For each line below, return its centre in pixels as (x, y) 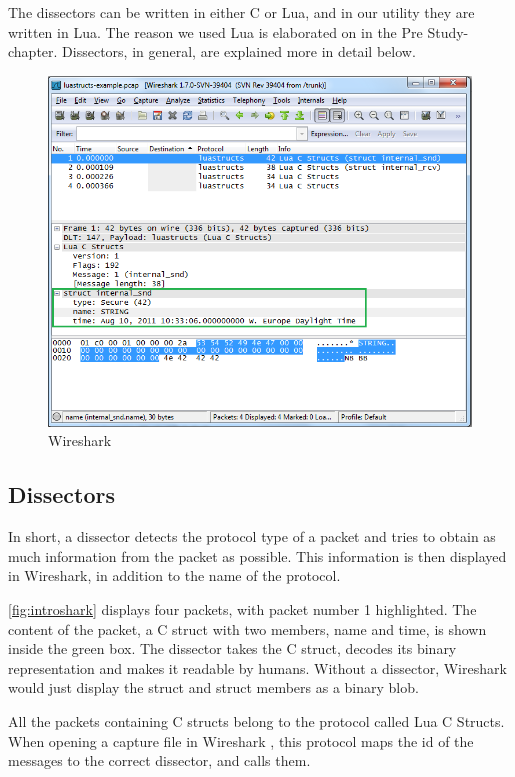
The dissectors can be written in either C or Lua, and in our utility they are (241, 12)
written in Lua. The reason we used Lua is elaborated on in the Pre (215, 31)
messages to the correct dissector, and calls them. (159, 760)
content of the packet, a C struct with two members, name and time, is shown (247, 628)
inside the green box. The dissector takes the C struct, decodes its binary (232, 648)
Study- (448, 31)
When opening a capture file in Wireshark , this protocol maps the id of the (241, 740)
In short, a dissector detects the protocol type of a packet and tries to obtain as (252, 536)
